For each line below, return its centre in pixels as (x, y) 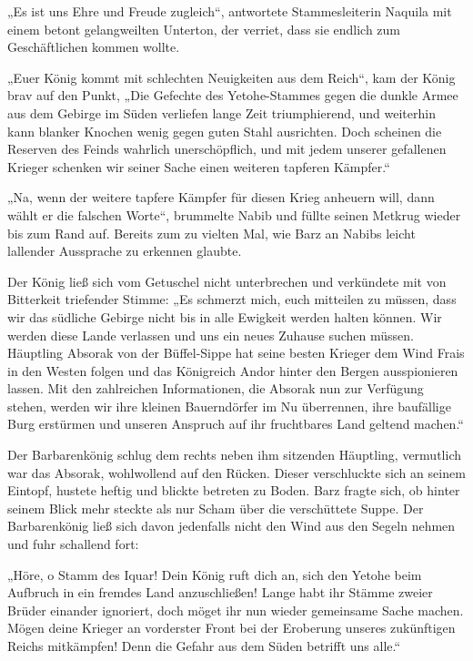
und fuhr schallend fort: (73, 544)
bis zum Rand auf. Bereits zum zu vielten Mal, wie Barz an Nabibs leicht (211, 233)
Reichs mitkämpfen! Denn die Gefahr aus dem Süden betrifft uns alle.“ (204, 646)
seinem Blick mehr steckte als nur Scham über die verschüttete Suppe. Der (216, 508)
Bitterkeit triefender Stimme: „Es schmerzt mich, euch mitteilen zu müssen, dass (232, 299)
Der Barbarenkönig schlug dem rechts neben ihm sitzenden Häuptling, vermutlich (234, 455)
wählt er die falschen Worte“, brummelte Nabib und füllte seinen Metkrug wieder (234, 214)
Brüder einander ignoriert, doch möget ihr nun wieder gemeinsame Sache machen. (236, 610)
